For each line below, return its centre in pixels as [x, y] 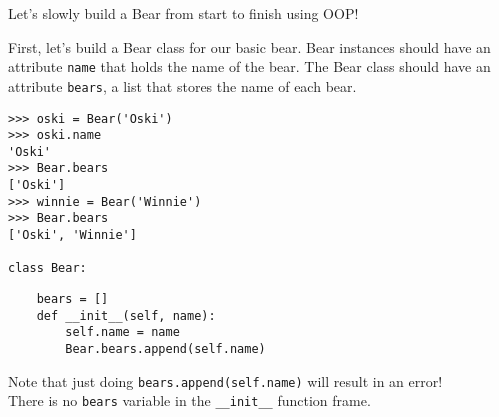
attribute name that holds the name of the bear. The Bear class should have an [249, 66]
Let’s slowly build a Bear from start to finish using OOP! [183, 13]
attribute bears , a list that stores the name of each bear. [182, 85]
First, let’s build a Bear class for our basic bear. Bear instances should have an [249, 46]
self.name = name [122, 332]
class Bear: [47, 268]
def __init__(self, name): [126, 315]
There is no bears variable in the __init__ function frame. [189, 400]
